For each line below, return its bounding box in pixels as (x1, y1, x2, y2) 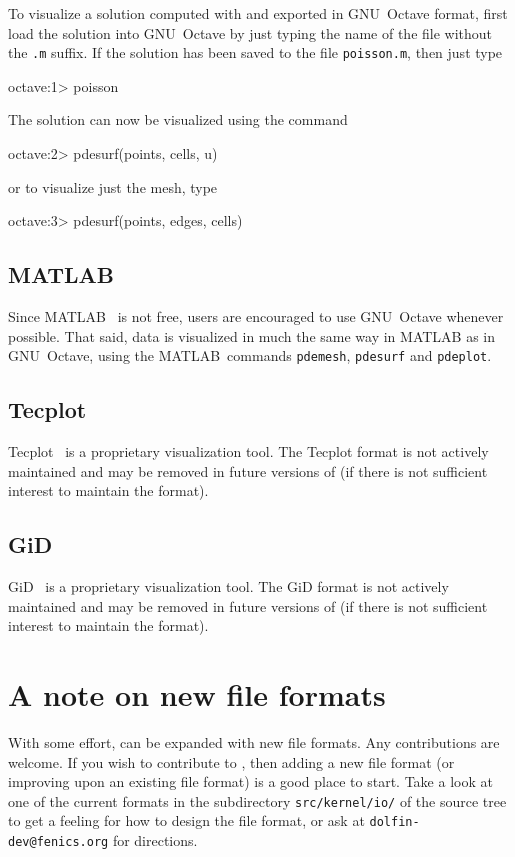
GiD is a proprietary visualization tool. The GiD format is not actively (8, 576, 449, 597)
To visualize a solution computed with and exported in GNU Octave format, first (8, 3, 508, 23)
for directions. (112, 830, 198, 851)
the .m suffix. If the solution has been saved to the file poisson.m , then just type (8, 42, 503, 63)
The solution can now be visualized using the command (8, 109, 348, 130)
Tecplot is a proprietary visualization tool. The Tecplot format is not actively (8, 441, 489, 462)
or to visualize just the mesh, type (8, 176, 218, 197)
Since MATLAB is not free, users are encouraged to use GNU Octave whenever (8, 306, 504, 327)
